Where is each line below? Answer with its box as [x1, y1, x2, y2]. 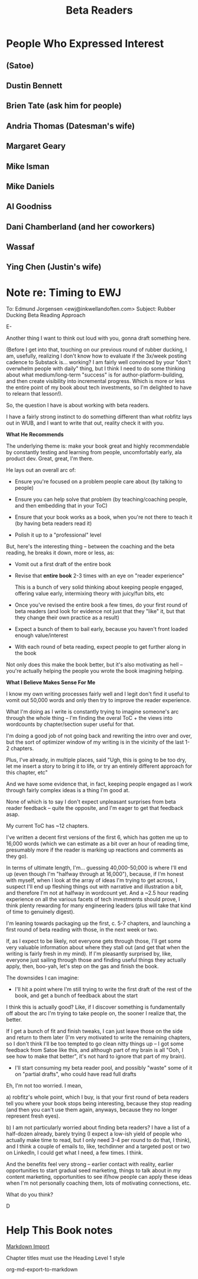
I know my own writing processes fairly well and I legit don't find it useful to [6, 690, 190, 697]
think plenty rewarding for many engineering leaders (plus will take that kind [6, 902, 191, 909]
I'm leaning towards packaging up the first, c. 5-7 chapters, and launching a [6, 920, 191, 927]
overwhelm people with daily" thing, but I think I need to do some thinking [6, 365, 186, 372]
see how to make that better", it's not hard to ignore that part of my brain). [6, 1053, 186, 1060]
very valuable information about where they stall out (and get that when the [6, 944, 190, 951]
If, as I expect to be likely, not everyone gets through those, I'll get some [6, 937, 181, 945]
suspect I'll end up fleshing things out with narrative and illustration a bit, [6, 883, 183, 890]
